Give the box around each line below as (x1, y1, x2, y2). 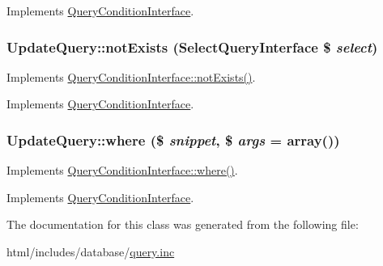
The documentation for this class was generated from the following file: (6, 216, 359, 233)
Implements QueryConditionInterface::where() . (6, 162, 238, 179)
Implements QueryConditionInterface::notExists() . (6, 68, 256, 85)
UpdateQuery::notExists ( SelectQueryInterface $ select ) (6, 36, 378, 57)
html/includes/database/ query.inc (6, 243, 175, 260)
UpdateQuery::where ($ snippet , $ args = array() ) (6, 129, 340, 150)
